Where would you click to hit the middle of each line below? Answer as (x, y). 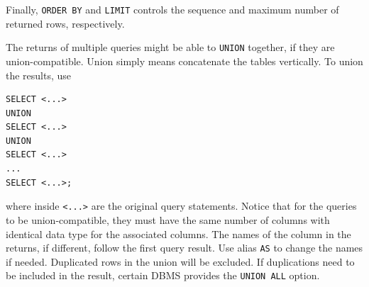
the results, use (39, 75)
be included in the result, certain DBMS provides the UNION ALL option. (163, 275)
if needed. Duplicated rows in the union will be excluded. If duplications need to (180, 261)
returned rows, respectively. (65, 23)
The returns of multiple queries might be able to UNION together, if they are (170, 47)
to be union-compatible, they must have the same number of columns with (168, 219)
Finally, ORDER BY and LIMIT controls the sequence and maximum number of (172, 9)
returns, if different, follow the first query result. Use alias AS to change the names (184, 248)
